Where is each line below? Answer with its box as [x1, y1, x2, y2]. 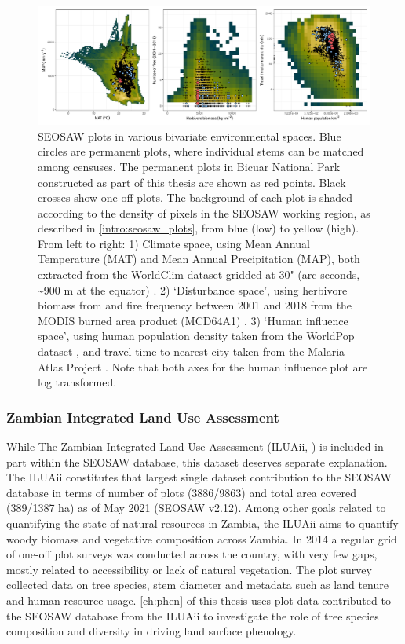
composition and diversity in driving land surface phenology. [6, 623, 297, 639]
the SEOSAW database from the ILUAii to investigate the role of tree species [6, 607, 379, 624]
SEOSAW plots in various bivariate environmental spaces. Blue [38, 127, 341, 144]
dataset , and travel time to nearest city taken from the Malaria [38, 343, 345, 360]
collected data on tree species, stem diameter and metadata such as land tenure [6, 576, 389, 593]
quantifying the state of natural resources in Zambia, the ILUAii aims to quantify [6, 515, 399, 531]
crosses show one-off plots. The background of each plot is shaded [38, 189, 353, 206]
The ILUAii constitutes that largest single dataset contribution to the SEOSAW [6, 469, 392, 485]
